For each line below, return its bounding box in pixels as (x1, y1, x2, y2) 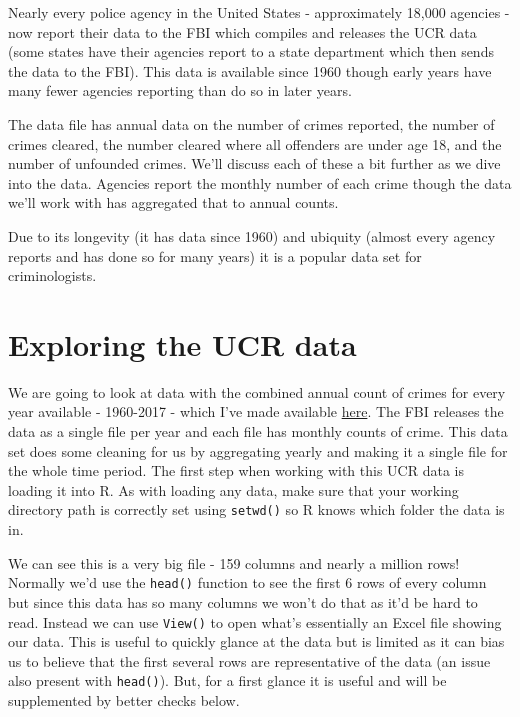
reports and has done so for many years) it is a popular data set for (8, 245, 422, 266)
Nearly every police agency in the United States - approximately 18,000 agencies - (8, 2, 510, 22)
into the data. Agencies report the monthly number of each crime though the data (8, 172, 512, 193)
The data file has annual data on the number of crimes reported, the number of (8, 113, 495, 134)
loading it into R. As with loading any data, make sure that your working (8, 479, 459, 500)
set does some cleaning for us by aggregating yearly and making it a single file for (8, 440, 508, 461)
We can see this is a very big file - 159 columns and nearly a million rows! (8, 552, 460, 573)
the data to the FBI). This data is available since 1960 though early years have (8, 60, 492, 81)
